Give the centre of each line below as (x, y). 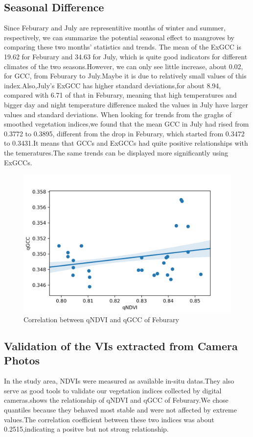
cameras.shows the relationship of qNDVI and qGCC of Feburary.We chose (116, 400)
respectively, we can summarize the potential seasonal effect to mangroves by (119, 37)
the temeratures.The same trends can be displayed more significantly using (116, 152)
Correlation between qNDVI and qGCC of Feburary (101, 320)
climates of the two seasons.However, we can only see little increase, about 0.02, (124, 66)
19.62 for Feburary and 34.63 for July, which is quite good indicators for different (126, 56)
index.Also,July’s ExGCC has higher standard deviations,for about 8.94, (113, 85)
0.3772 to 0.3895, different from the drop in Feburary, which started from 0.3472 (124, 133)
